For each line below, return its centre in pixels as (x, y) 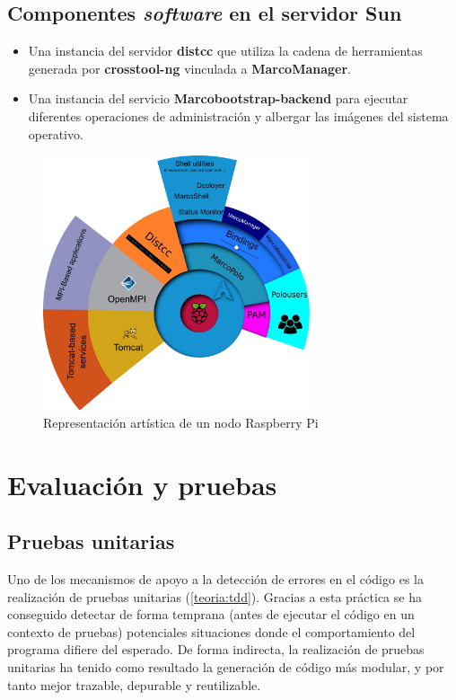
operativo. (56, 133)
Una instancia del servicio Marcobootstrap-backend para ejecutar (218, 98)
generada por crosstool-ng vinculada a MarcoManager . (190, 68)
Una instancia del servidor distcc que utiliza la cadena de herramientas (225, 51)
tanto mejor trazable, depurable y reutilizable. (134, 684)
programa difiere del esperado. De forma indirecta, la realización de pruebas (216, 649)
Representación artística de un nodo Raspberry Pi (181, 422)
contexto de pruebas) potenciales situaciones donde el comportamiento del (211, 631)
